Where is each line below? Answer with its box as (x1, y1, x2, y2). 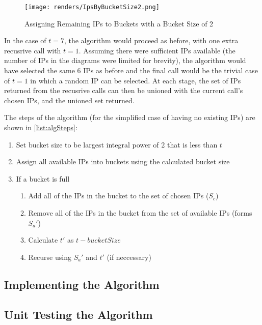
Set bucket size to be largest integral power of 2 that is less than (16, 139, 218, 150)
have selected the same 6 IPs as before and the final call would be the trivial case (4, 65, 258, 76)
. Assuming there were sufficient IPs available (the (78, 45, 235, 55)
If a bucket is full (16, 173, 70, 184)
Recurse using (28, 251, 71, 262)
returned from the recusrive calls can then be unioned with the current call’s (4, 85, 243, 96)
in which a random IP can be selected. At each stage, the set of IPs (30, 75, 241, 85)
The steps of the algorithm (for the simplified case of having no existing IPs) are (4, 112, 255, 123)
